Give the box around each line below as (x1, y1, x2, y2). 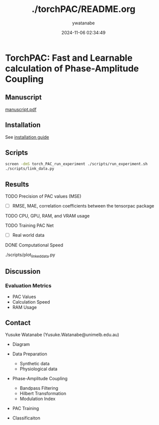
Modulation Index (19, 396, 56, 402)
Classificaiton (12, 415, 41, 421)
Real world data (12, 232, 45, 238)
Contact (5, 319, 31, 327)
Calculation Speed (12, 299, 50, 305)
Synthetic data (19, 361, 50, 367)
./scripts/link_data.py (5, 166, 55, 171)
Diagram (12, 341, 30, 347)
